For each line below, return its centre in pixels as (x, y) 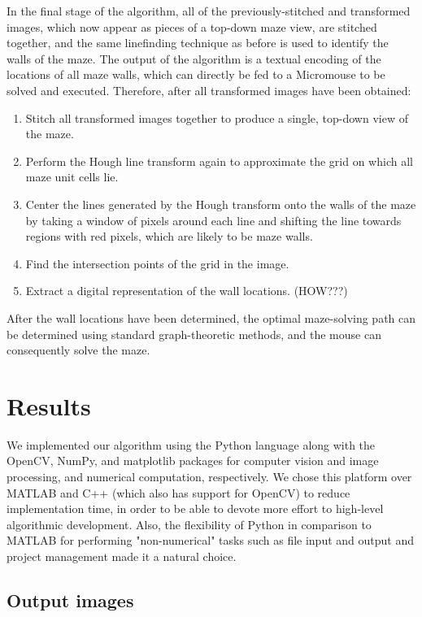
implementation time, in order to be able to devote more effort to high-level (195, 508)
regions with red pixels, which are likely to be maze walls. (169, 236)
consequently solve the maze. (78, 350)
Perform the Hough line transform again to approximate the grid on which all (219, 161)
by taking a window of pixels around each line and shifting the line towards (213, 220)
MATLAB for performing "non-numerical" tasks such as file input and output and (210, 540)
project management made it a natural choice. (122, 556)
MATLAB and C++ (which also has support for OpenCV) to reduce (178, 492)
